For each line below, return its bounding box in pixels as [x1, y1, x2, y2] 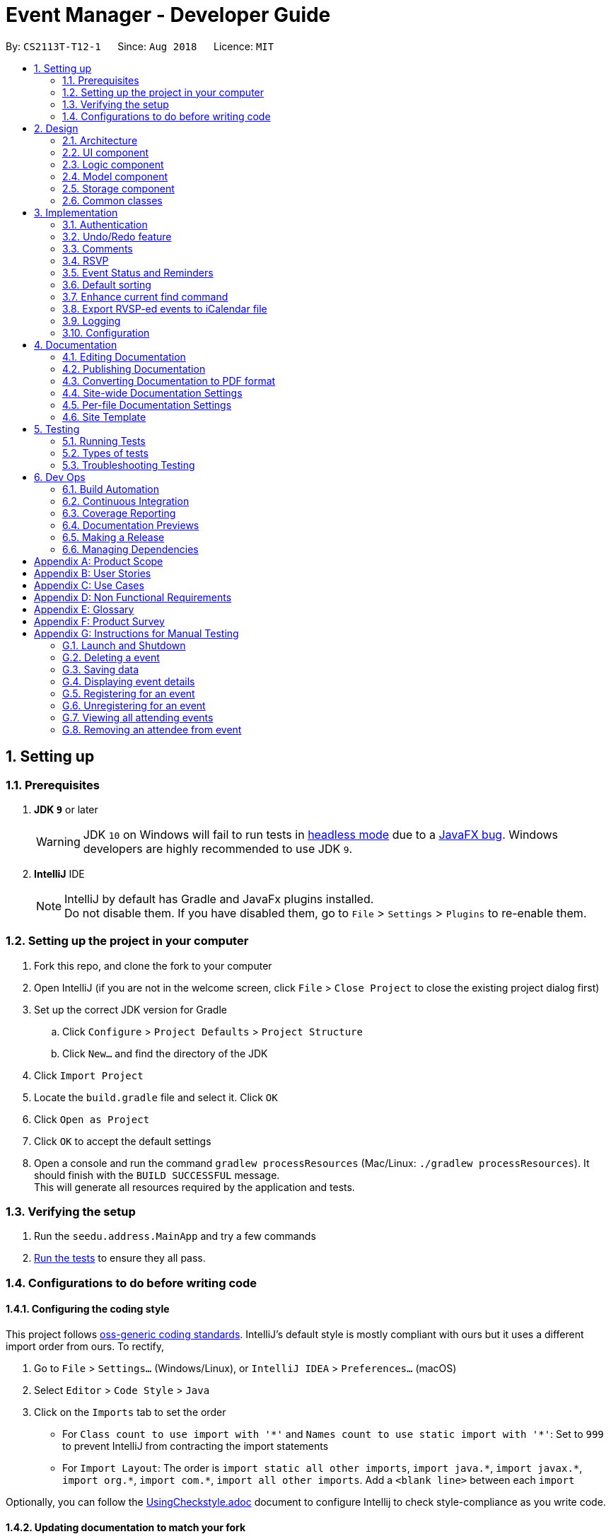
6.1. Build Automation [62, 482, 159, 495]
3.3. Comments [62, 242, 133, 255]
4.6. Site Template [62, 410, 146, 423]
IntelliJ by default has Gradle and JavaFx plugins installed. [64, 891, 374, 906]
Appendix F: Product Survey [34, 615, 165, 627]
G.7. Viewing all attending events [62, 711, 214, 724]
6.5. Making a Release [62, 530, 165, 543]
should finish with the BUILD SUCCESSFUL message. [34, 1168, 280, 1181]
